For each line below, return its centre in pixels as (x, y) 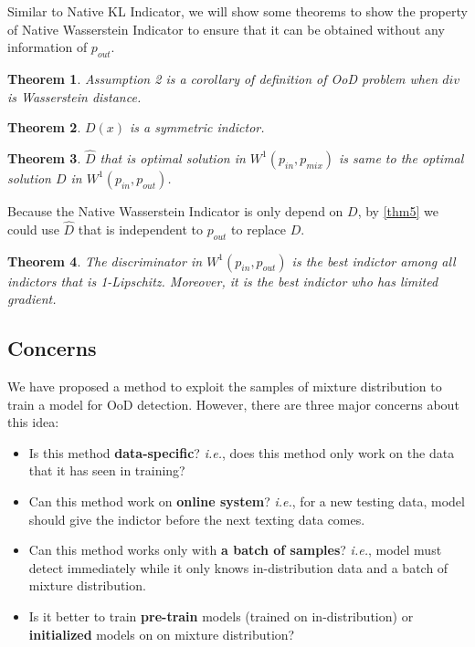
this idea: (33, 422)
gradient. (32, 299)
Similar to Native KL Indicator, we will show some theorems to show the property (237, 11)
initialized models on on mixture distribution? (162, 634)
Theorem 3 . (44, 157)
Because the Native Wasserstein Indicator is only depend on (175, 210)
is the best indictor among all (374, 261)
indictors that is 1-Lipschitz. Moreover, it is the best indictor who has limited (223, 281)
